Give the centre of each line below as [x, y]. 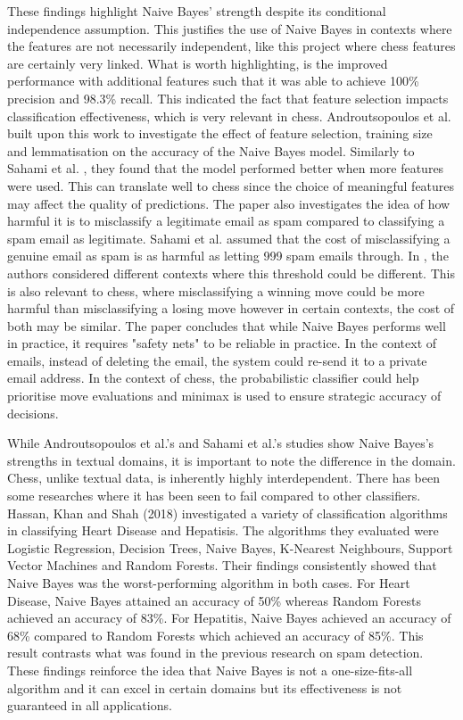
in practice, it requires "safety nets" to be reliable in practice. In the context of [222, 343]
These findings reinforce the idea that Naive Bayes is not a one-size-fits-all [210, 670]
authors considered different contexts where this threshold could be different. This [231, 273]
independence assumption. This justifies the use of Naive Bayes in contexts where [230, 28]
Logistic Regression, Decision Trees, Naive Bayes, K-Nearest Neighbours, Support [230, 547]
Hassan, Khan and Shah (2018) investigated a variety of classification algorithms [227, 513]
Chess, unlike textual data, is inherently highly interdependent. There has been [224, 478]
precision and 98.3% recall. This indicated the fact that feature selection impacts [228, 98]
